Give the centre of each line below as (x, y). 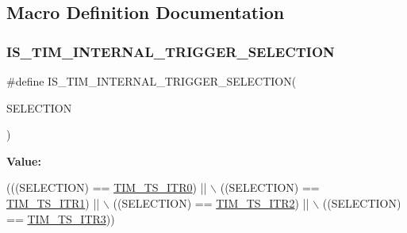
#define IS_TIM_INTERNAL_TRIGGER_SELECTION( (152, 81)
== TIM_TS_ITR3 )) (61, 218)
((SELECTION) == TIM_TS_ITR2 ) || (211, 202)
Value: (24, 160)
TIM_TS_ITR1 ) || (53, 202)
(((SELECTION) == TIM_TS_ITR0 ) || (107, 187)
